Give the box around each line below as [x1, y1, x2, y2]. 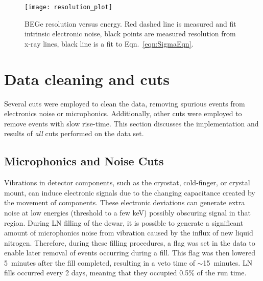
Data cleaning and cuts [4, 68, 170, 89]
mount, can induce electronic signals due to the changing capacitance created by [4, 187, 255, 198]
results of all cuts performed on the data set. [4, 128, 144, 139]
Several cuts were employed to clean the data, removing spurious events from [4, 98, 245, 109]
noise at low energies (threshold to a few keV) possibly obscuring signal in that [4, 207, 251, 218]
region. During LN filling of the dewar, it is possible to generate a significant [4, 217, 244, 228]
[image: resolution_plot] [25, 4, 112, 11]
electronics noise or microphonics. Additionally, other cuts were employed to [4, 108, 242, 119]
